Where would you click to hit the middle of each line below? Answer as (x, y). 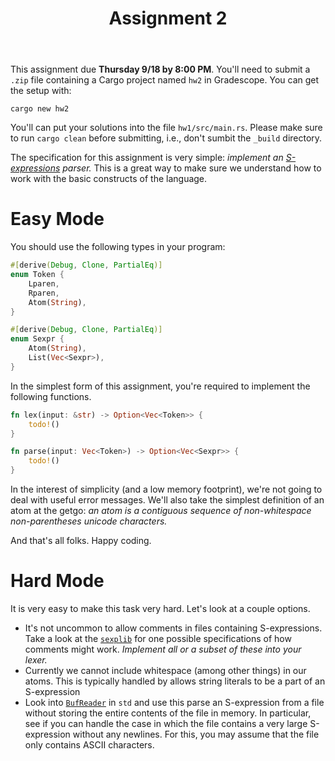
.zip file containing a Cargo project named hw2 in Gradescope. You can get (165, 80)
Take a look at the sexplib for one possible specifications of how (158, 638)
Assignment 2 (168, 18)
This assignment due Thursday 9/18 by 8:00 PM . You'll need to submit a (160, 69)
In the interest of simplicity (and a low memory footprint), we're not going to (166, 489)
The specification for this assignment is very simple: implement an (147, 158)
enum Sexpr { (37, 339)
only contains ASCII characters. (89, 744)
